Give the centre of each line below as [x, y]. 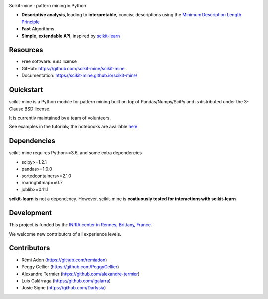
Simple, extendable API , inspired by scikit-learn [71, 36]
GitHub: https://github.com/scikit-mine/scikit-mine [73, 68]
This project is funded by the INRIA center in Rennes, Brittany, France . [81, 225]
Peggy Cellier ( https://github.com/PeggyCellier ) [70, 267]
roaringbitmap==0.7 [42, 182]
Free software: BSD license [49, 61]
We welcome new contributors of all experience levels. [65, 234]
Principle [31, 22]
